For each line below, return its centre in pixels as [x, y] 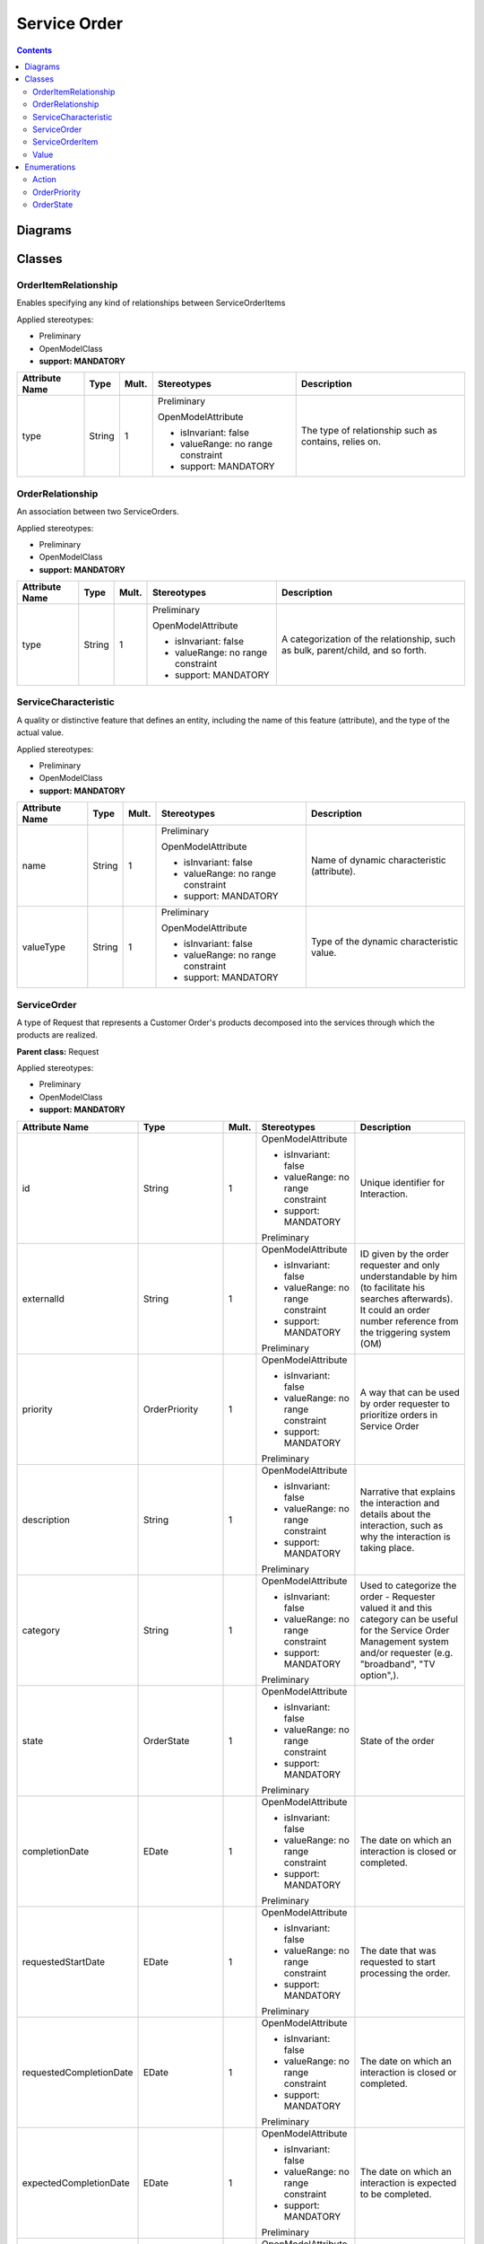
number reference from [409, 1321]
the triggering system [405, 1332]
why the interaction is [406, 1537]
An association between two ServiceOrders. [98, 512]
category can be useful [409, 1618]
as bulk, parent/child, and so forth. [354, 651]
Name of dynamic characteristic [379, 860]
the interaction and [400, 1503]
